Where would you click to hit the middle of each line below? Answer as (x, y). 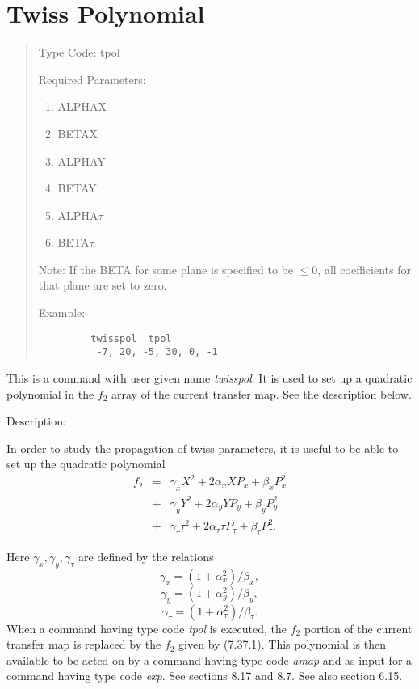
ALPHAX (82, 106)
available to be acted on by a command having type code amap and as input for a (209, 659)
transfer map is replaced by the (84, 644)
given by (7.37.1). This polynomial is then (282, 644)
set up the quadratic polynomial (86, 464)
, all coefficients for (364, 269)
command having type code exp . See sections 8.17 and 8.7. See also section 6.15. (205, 676)
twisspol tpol (131, 338)
